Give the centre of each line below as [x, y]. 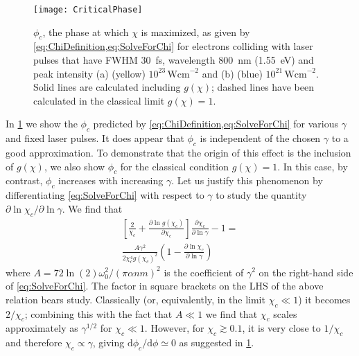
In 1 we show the [42, 124]
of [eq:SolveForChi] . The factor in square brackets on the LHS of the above [165, 286]
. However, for [174, 328]
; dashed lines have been [263, 87]
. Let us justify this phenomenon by [247, 180]
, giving [108, 342]
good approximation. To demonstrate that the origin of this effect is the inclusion [178, 153]
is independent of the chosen [260, 138]
